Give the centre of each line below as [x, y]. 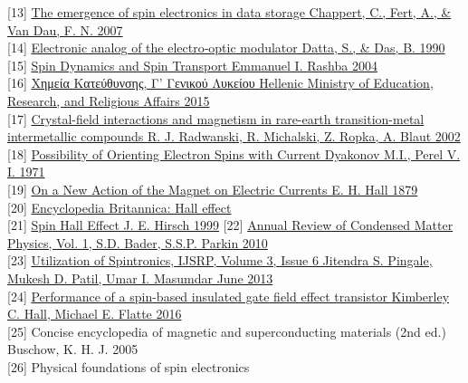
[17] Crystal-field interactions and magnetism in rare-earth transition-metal [216, 118]
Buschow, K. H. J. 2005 [73, 349]
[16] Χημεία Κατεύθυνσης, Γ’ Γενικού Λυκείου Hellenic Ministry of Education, [220, 83]
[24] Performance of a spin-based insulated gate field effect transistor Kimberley [229, 296]
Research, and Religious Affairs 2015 [109, 100]
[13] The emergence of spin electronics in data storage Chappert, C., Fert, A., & [229, 12]
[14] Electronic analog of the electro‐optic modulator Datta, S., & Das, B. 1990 [226, 48]
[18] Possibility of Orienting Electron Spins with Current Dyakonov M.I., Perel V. [234, 153]
